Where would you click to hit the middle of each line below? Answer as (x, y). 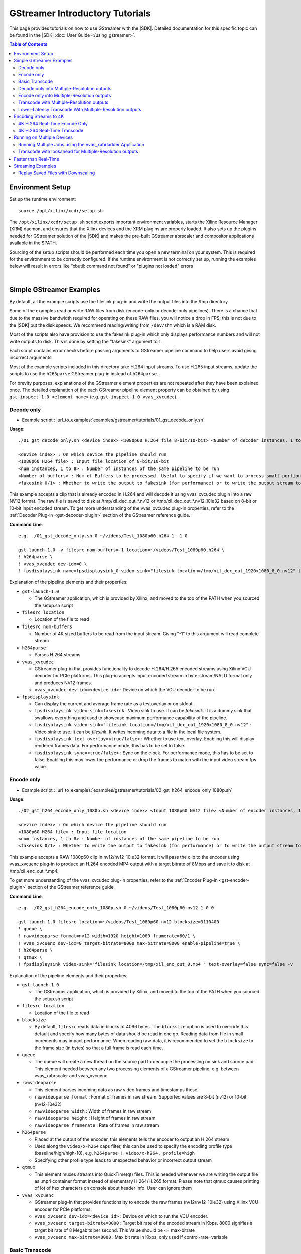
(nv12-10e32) (48, 1104)
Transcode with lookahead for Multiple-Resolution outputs (78, 152)
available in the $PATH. (33, 243)
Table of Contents (28, 44)
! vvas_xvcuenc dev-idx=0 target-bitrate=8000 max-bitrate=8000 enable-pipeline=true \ (129, 943)
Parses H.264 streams (57, 655)
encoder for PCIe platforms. (63, 1209)
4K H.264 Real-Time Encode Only (53, 123)
